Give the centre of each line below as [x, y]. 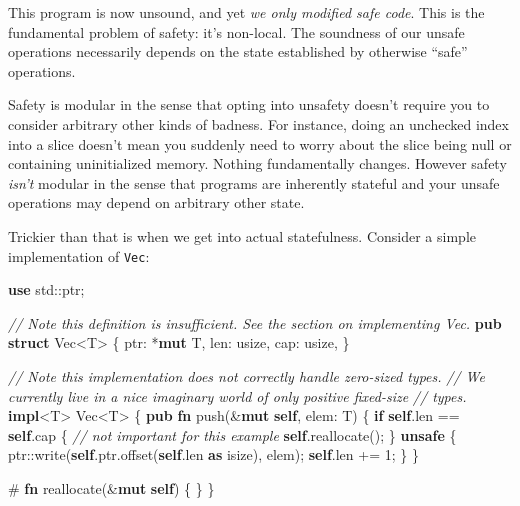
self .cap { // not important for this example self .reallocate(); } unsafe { [232, 434]
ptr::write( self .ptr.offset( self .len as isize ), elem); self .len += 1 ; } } [213, 454]
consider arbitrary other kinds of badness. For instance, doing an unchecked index [258, 123]
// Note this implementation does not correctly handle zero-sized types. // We [246, 375]
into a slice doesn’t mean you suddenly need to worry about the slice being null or [260, 143]
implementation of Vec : [79, 255]
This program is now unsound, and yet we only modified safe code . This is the [246, 12]
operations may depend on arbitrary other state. [156, 202]
